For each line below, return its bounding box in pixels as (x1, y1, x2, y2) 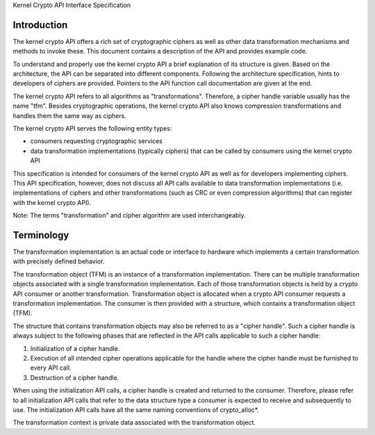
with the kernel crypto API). (12, 198, 92, 206)
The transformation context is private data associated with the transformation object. (12, 418, 256, 427)
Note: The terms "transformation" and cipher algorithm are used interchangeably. (12, 211, 246, 220)
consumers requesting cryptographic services (30, 137, 163, 145)
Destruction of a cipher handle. (30, 373, 119, 381)
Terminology (12, 229, 69, 241)
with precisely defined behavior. (12, 257, 105, 265)
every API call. (30, 363, 72, 372)
